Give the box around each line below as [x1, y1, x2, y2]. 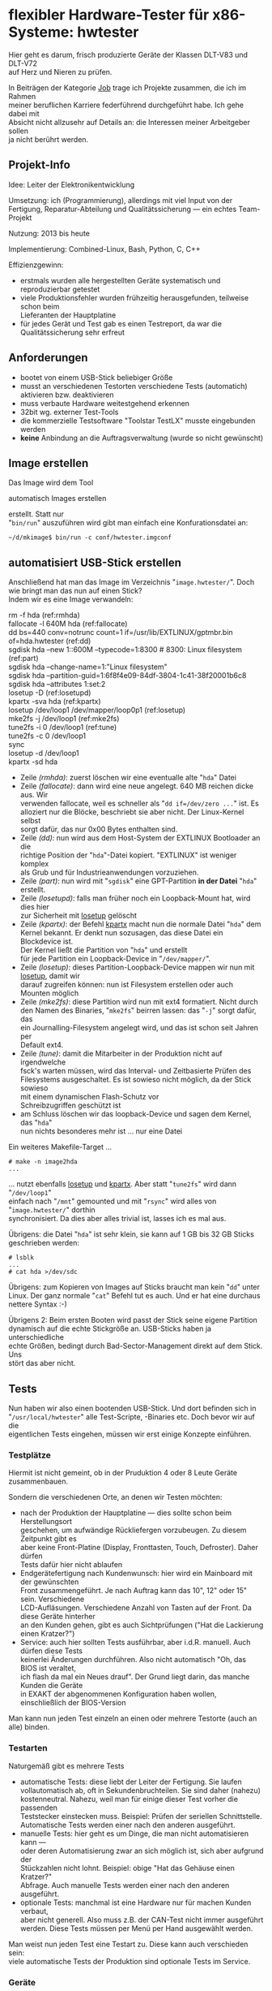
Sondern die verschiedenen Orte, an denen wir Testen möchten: [8, 1492, 223, 1502]
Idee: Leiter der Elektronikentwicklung [8, 179, 135, 189]
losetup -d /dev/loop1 [8, 749, 79, 758]
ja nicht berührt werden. [8, 134, 89, 144]
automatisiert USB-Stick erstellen [8, 555, 182, 569]
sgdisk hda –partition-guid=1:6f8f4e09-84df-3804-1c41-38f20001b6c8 [8, 671, 247, 680]
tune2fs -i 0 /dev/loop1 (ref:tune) [8, 723, 117, 732]
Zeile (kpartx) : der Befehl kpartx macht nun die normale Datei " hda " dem [19, 919, 261, 929]
